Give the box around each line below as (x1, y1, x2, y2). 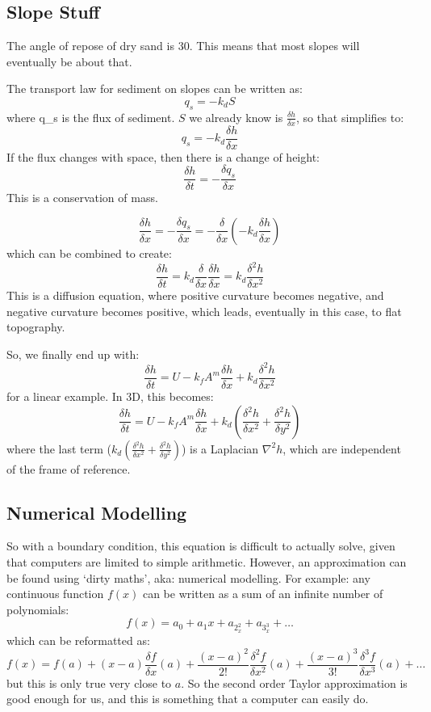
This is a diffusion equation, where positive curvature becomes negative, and (6, 287, 384, 304)
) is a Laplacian (181, 440, 259, 457)
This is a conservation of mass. (6, 189, 158, 206)
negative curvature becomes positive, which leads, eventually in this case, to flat (6, 302, 402, 319)
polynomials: (6, 600, 69, 617)
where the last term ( (6, 440, 112, 457)
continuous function (6, 585, 104, 602)
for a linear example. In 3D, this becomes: (6, 388, 214, 405)
